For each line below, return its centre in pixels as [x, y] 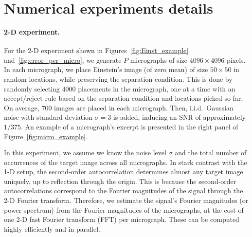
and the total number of [211, 153]
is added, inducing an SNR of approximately [180, 117]
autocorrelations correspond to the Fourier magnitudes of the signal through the [124, 191]
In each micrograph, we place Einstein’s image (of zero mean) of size [106, 69]
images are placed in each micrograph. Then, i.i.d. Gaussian [144, 107]
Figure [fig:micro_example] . [46, 136]
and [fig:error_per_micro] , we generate [63, 60]
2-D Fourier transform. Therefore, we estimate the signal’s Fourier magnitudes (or [126, 200]
